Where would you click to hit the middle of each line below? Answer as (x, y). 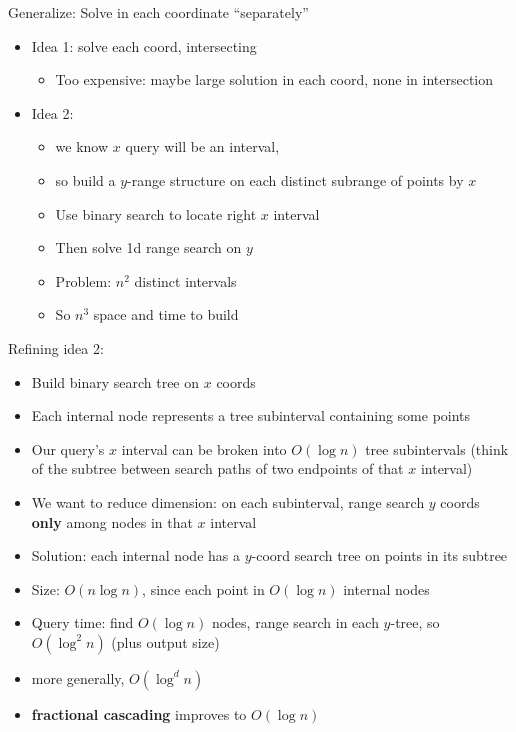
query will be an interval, (202, 146)
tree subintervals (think (437, 448)
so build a (85, 179)
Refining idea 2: (56, 347)
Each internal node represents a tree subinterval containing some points (251, 415)
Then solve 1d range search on (148, 247)
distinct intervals (185, 280)
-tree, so (415, 622)
